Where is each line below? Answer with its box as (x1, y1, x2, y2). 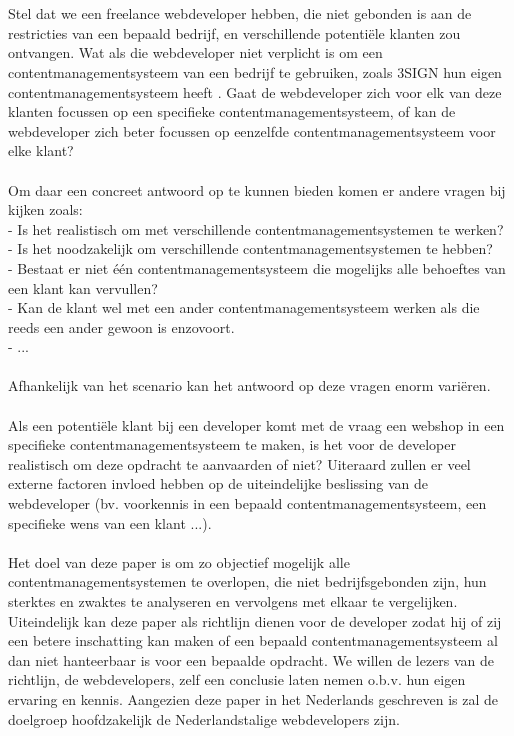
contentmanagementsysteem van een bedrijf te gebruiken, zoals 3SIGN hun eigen (8, 61, 502, 82)
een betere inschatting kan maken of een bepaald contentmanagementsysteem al (8, 630, 498, 651)
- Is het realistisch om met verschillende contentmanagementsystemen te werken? (8, 218, 504, 239)
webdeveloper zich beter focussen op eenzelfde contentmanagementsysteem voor (8, 120, 496, 141)
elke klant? (8, 140, 74, 161)
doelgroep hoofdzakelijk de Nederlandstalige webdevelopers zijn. (8, 708, 400, 729)
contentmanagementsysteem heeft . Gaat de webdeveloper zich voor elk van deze (8, 81, 502, 102)
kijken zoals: (8, 199, 83, 220)
